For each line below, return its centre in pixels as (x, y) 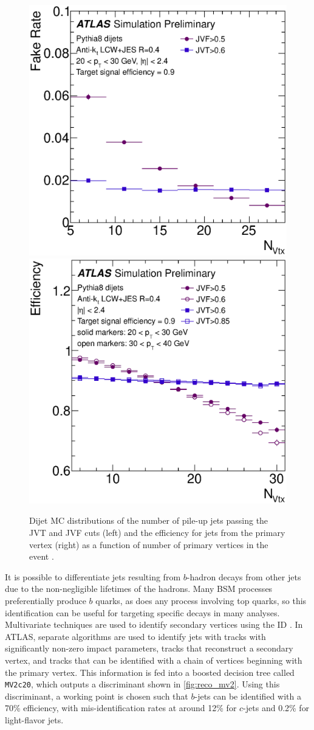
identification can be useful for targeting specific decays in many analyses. (142, 612)
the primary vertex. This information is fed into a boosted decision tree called (150, 672)
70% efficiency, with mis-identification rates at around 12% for (121, 708)
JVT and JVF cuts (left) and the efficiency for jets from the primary (157, 533)
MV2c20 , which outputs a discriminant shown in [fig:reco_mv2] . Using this (142, 684)
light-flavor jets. (34, 720)
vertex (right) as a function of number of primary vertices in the (149, 544)
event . (42, 556)
